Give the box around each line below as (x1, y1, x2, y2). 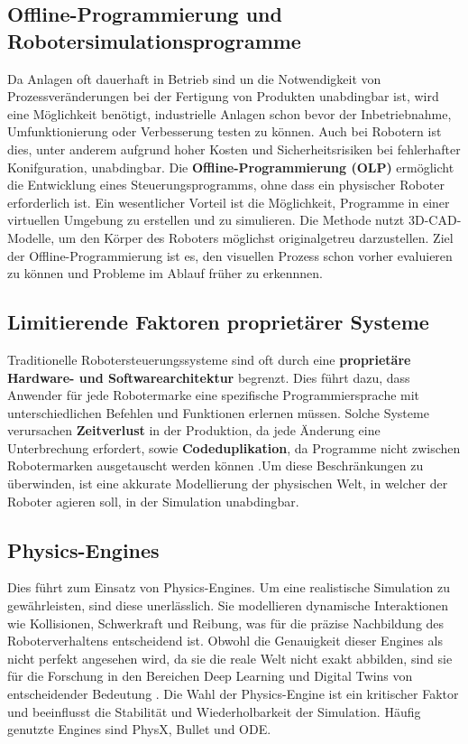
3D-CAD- (408, 210, 462, 229)
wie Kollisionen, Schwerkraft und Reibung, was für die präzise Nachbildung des (7, 613, 445, 632)
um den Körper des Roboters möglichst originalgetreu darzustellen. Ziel (58, 228, 454, 246)
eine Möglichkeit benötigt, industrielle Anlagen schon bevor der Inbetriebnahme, (7, 104, 452, 123)
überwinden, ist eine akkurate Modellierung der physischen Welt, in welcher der (7, 474, 448, 493)
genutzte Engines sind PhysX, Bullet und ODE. (7, 720, 271, 739)
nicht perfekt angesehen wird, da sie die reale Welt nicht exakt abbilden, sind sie (7, 648, 453, 667)
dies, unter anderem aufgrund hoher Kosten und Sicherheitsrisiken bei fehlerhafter (7, 139, 461, 158)
